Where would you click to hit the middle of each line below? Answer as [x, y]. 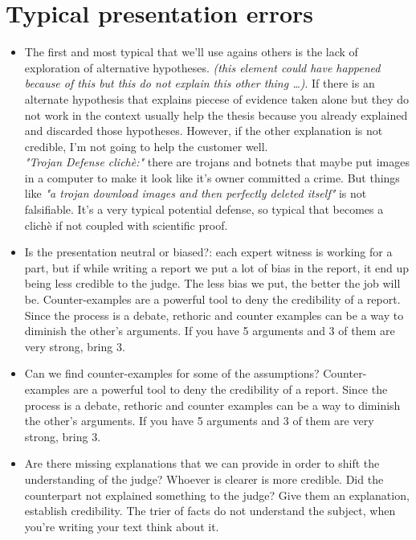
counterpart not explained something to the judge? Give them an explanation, [217, 495]
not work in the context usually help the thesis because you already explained [216, 115]
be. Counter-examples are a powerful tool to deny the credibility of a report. [212, 299]
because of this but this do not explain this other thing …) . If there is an [200, 83]
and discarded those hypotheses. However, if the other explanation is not [204, 131]
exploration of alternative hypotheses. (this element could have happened [202, 67]
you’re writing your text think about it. [122, 526]
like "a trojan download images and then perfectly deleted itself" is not [196, 193]
